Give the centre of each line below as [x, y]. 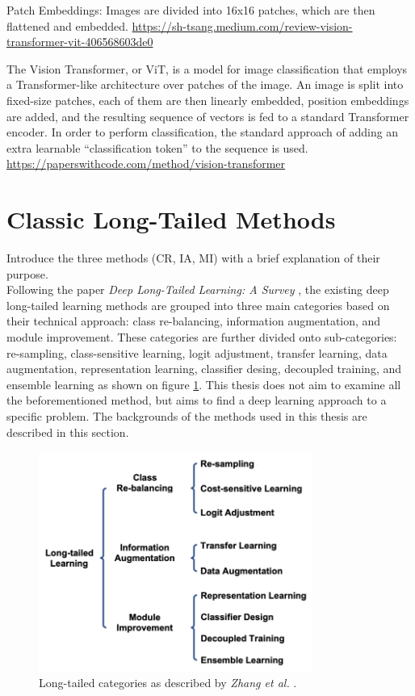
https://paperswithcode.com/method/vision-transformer [146, 164]
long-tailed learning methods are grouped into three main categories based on [198, 305]
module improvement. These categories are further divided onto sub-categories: [202, 337]
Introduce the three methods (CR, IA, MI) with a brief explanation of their [193, 258]
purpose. [27, 273]
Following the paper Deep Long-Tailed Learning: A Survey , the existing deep [198, 289]
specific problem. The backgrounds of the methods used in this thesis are [187, 416]
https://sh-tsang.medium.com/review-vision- [242, 25]
